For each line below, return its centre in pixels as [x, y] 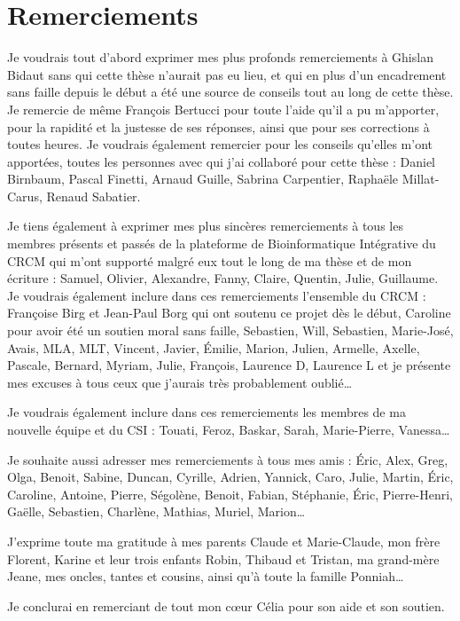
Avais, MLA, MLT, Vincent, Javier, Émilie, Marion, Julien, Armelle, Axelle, [214, 347]
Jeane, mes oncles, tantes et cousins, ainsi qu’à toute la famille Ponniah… [206, 576]
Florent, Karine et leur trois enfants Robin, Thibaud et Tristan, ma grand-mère [223, 558]
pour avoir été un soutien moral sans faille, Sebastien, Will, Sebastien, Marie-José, [230, 330]
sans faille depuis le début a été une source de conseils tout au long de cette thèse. [230, 92]
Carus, [25, 196]
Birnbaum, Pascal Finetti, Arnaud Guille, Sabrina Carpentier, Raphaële [203, 179]
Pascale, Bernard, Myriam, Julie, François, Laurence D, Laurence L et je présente [229, 365]
